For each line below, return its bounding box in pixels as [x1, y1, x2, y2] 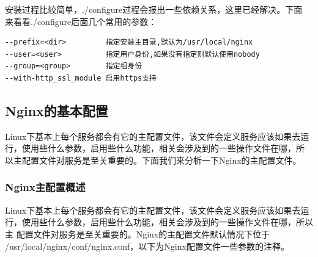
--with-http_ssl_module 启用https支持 [5, 73, 157, 82]
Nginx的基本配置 [5, 101, 108, 120]
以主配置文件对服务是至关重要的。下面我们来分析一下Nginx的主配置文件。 [5, 153, 301, 166]
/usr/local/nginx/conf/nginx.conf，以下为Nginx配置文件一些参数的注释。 [5, 239, 289, 252]
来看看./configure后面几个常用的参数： [5, 15, 157, 27]
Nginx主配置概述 [5, 179, 86, 195]
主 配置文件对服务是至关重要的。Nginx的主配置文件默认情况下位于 [5, 227, 270, 240]
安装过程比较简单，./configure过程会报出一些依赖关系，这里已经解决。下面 [5, 3, 303, 15]
